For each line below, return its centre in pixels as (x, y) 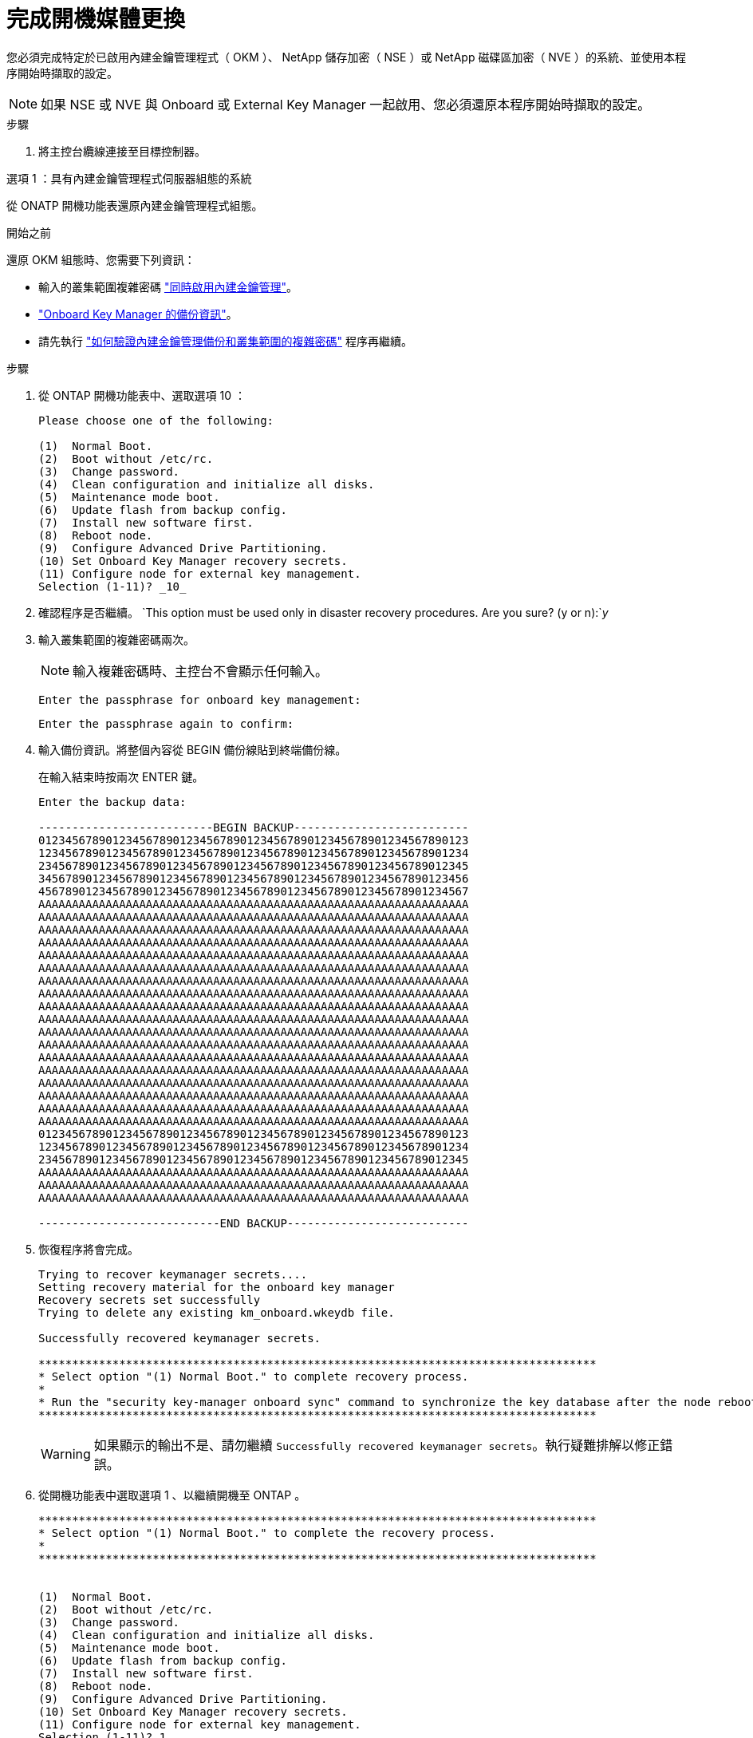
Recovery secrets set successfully (150, 1300)
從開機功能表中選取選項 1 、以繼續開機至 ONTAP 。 (172, 1495)
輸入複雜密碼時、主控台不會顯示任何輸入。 (201, 671)
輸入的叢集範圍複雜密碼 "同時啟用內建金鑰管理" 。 (168, 286)
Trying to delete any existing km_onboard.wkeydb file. (217, 1312)
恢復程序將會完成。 (89, 1249)
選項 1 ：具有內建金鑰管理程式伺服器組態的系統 (129, 178)
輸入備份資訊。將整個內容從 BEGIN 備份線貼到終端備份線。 (193, 749)
